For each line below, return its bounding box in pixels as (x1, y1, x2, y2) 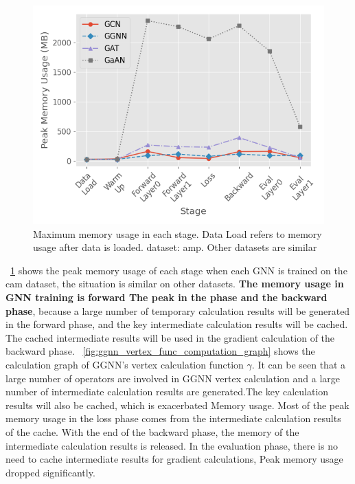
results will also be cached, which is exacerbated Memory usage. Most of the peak (5, 397, 350, 412)
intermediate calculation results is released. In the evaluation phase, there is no (5, 438, 338, 452)
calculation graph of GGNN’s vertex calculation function (5, 357, 244, 371)
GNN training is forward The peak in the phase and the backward (5, 289, 328, 304)
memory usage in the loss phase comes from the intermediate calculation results (5, 411, 341, 426)
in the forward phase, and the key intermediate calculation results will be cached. (5, 317, 348, 331)
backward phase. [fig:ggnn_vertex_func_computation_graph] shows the (5, 344, 315, 358)
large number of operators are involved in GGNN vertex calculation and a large (5, 371, 341, 385)
